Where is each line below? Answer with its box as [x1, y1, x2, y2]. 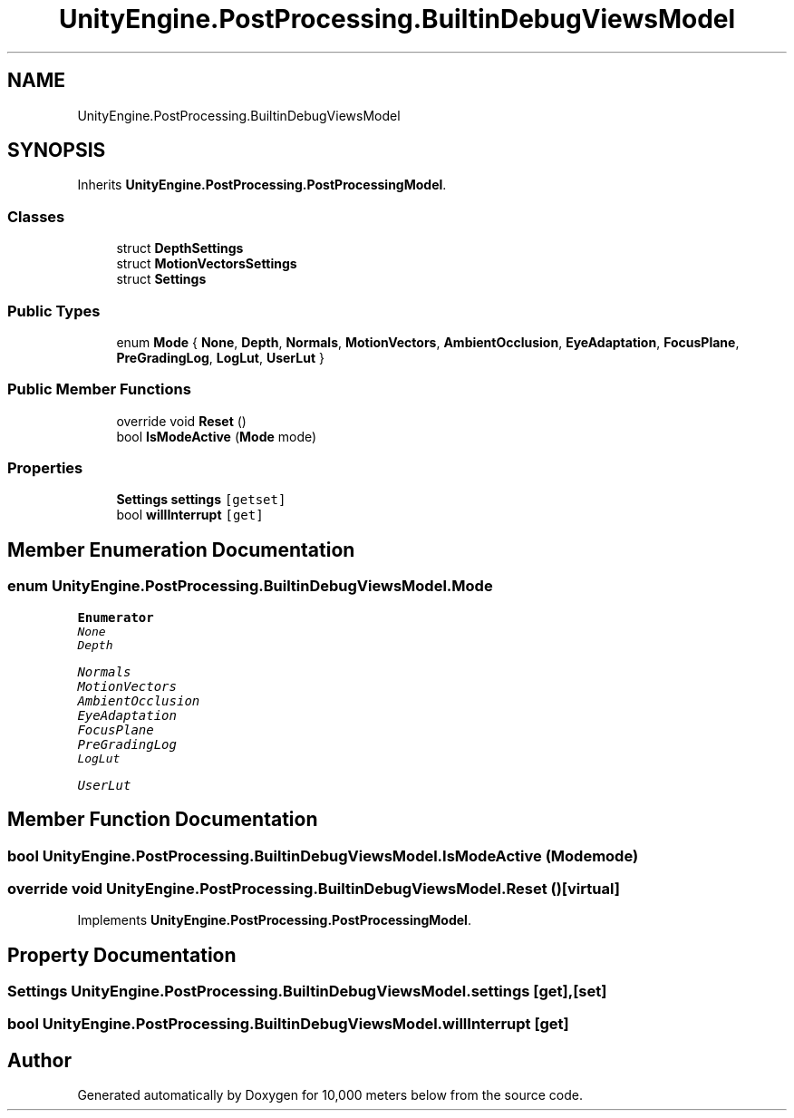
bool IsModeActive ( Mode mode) [116, 428, 317, 444]
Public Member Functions [7, 380, 191, 399]
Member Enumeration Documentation [7, 538, 355, 561]
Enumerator [77, 609, 154, 625]
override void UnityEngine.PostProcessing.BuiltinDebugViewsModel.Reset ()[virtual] [7, 879, 620, 898]
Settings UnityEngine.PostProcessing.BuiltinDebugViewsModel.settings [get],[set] [7, 982, 607, 1001]
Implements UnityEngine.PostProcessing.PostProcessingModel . [77, 912, 471, 928]
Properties [7, 459, 83, 478]
